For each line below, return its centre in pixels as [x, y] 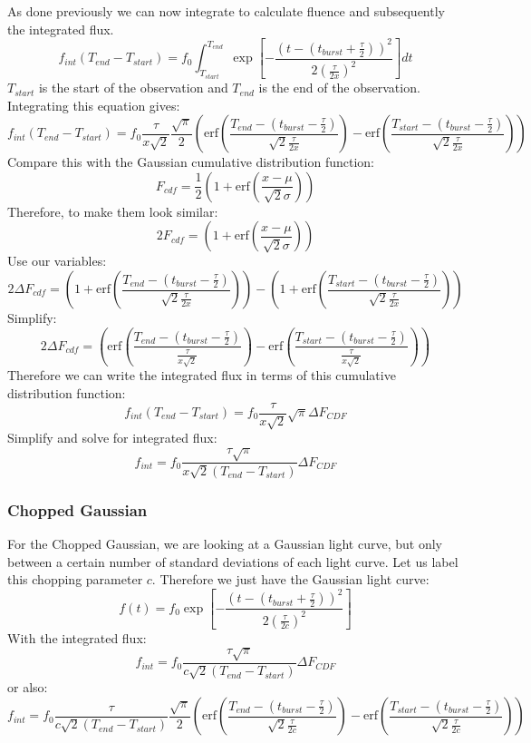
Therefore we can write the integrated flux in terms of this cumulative [202, 375]
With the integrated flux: [77, 637]
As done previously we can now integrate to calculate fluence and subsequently [226, 11]
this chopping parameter [75, 579]
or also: [28, 687]
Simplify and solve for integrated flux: [112, 437]
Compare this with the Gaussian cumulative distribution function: [191, 162]
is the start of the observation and [133, 88]
